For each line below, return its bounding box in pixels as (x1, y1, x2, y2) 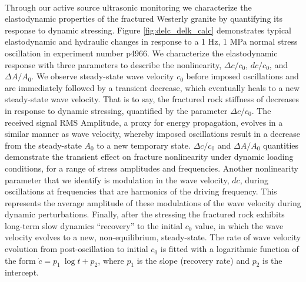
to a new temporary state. (97, 139, 191, 151)
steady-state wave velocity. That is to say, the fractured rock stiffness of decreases (5, 93, 300, 105)
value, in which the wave (195, 219, 284, 231)
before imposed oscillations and (186, 70, 299, 82)
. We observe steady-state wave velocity (31, 70, 174, 82)
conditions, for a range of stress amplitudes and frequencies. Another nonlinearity (5, 162, 298, 174)
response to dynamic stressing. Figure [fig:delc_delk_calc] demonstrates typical (5, 23, 292, 36)
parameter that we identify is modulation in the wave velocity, (5, 173, 229, 186)
